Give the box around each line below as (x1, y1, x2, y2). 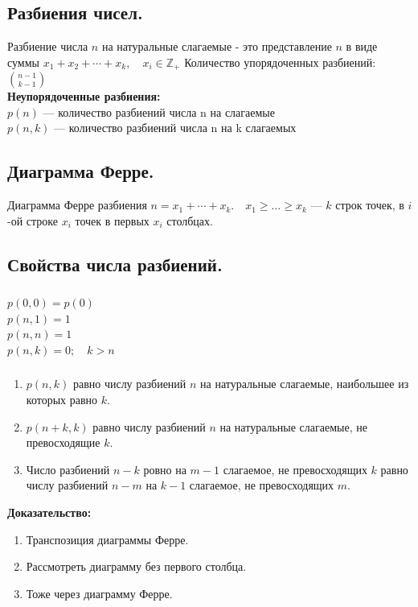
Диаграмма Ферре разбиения (7, 196, 147, 213)
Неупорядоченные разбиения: (7, 88, 161, 105)
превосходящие (26, 434, 100, 451)
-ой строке (7, 212, 58, 229)
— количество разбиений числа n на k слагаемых (54, 119, 297, 136)
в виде (346, 38, 378, 55)
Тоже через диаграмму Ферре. (26, 584, 173, 601)
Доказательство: (7, 503, 92, 520)
